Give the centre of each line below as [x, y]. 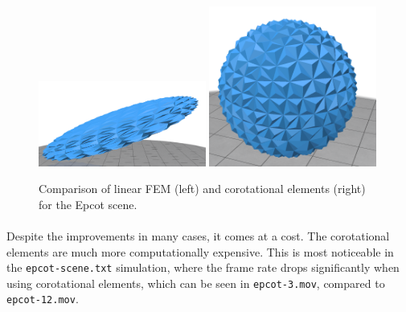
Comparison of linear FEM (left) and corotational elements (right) [202, 189]
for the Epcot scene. [88, 204]
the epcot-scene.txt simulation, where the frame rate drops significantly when [203, 267]
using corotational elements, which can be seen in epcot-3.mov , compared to [196, 283]
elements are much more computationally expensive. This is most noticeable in [200, 251]
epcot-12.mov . [43, 299]
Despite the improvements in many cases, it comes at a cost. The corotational [198, 235]
